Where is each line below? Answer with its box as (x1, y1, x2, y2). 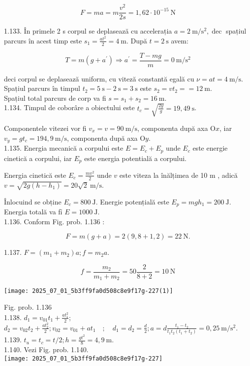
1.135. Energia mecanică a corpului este (4, 143, 124, 153)
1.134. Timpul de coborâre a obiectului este (4, 102, 135, 113)
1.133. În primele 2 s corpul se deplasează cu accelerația (4, 26, 172, 36)
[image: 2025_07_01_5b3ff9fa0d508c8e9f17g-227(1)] (4, 287, 173, 295)
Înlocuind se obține (4, 196, 62, 206)
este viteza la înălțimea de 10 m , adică (119, 169, 238, 180)
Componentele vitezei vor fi (4, 123, 87, 133)
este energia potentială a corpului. (84, 153, 187, 163)
